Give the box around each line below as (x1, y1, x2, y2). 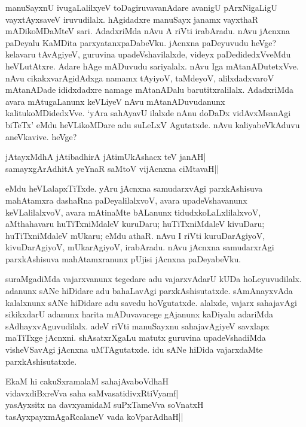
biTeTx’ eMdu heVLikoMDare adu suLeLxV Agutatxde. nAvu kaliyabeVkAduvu (5, 118, 300, 131)
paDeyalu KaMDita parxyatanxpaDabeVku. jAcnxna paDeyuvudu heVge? (5, 36, 277, 49)
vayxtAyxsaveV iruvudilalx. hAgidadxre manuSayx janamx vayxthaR (5, 13, 259, 25)
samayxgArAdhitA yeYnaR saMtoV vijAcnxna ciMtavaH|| (5, 162, 219, 174)
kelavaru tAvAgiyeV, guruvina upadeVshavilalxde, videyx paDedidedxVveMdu (5, 48, 291, 60)
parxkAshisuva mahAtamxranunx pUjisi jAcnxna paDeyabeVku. (5, 252, 241, 265)
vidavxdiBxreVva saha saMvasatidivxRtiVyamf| (5, 386, 179, 399)
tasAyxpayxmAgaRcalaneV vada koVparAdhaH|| (5, 410, 183, 422)
